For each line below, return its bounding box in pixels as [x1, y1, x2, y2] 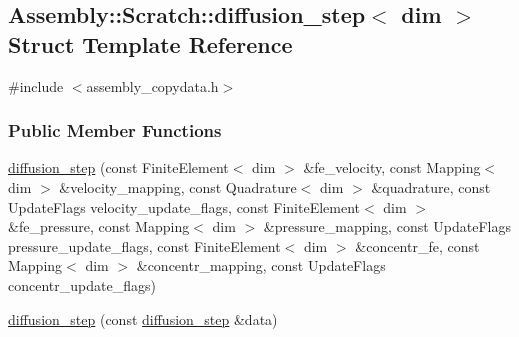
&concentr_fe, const [355, 235, 480, 256]
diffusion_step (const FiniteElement [8, 157, 229, 178]
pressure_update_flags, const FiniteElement [8, 235, 281, 256]
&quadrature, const [371, 177, 491, 197]
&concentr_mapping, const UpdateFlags [136, 255, 386, 276]
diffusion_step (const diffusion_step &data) [8, 308, 278, 329]
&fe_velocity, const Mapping [303, 157, 481, 178]
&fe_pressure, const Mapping [8, 216, 190, 237]
